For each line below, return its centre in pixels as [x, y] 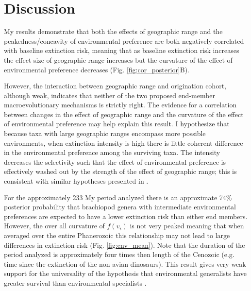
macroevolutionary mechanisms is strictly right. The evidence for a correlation [120, 105]
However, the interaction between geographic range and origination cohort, [115, 86]
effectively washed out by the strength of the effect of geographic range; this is [120, 171]
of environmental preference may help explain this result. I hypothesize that [117, 124]
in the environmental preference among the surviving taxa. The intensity [112, 152]
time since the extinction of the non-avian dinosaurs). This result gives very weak [125, 264]
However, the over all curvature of [54, 226]
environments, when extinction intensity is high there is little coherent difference [124, 143]
